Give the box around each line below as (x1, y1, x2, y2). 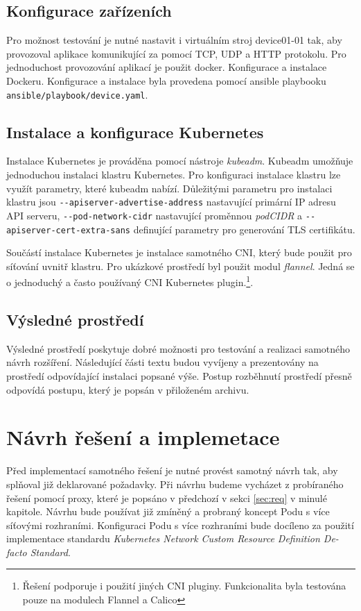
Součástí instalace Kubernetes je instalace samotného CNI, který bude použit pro (6, 245, 352, 260)
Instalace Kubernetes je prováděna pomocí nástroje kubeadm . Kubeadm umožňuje (6, 153, 353, 168)
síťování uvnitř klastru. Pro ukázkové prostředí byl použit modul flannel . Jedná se (6, 258, 355, 273)
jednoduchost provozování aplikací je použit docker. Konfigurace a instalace (6, 60, 327, 74)
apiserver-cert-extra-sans (6, 225, 130, 235)
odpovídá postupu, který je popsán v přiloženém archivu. (6, 382, 249, 396)
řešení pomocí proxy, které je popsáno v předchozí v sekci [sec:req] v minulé (6, 490, 327, 505)
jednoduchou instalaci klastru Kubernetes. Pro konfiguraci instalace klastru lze (6, 167, 341, 182)
